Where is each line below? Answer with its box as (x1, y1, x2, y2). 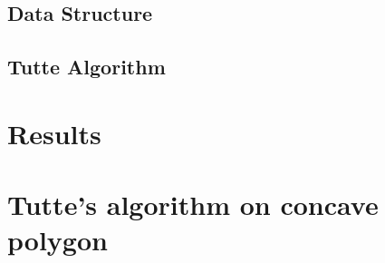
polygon (7, 221, 108, 258)
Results (7, 114, 101, 151)
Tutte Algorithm (7, 53, 166, 81)
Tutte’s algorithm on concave (7, 186, 379, 223)
